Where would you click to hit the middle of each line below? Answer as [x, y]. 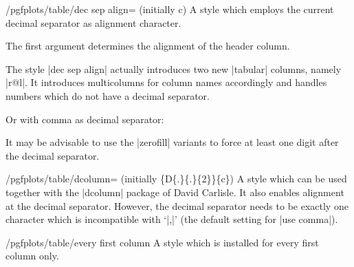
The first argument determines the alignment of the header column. [148, 46]
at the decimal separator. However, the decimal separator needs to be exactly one [177, 205]
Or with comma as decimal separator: [85, 119]
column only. [32, 256]
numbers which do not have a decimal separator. [108, 95]
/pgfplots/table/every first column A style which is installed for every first [162, 242]
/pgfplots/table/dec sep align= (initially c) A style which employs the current [170, 9]
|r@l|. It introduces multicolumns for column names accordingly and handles [166, 82]
